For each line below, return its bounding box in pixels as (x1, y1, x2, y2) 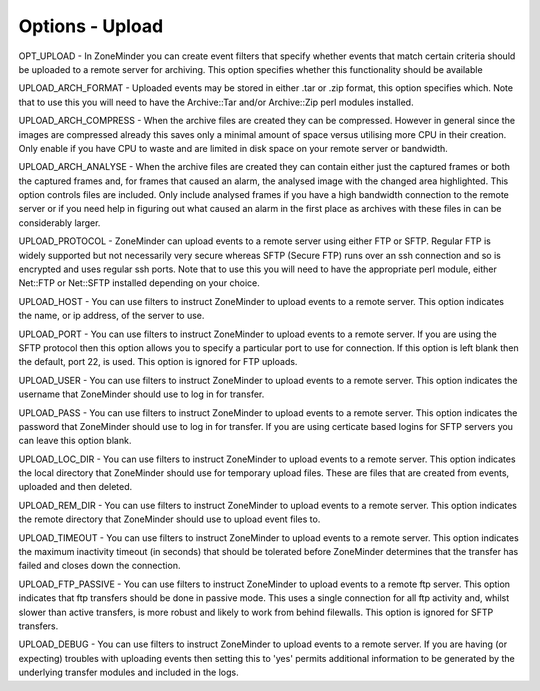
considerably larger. (18, 216, 101, 229)
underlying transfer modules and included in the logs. (18, 666, 239, 679)
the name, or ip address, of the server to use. (18, 310, 205, 322)
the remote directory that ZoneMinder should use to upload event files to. (18, 513, 321, 525)
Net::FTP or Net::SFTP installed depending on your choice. (18, 277, 260, 289)
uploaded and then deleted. (18, 481, 133, 493)
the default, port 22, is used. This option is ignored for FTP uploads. (18, 356, 298, 368)
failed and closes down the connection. (18, 560, 181, 572)
